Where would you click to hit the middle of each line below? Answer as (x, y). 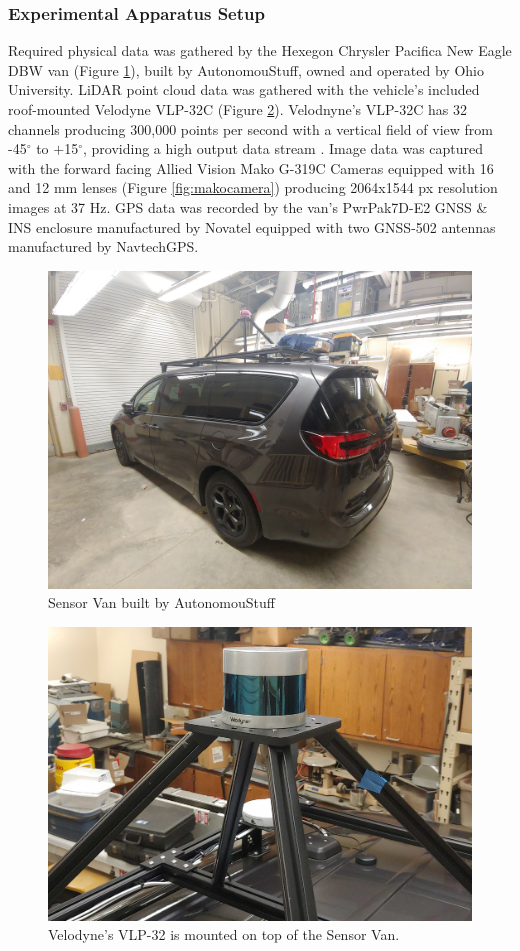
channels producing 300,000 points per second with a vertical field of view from (250, 128)
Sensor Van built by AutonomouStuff (161, 602)
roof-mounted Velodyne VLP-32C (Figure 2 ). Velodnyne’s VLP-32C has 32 (237, 109)
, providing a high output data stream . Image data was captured (283, 148)
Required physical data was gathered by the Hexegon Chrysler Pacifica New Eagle (260, 50)
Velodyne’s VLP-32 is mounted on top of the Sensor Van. (224, 934)
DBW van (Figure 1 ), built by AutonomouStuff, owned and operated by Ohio (246, 69)
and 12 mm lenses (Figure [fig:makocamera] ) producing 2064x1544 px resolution (253, 187)
